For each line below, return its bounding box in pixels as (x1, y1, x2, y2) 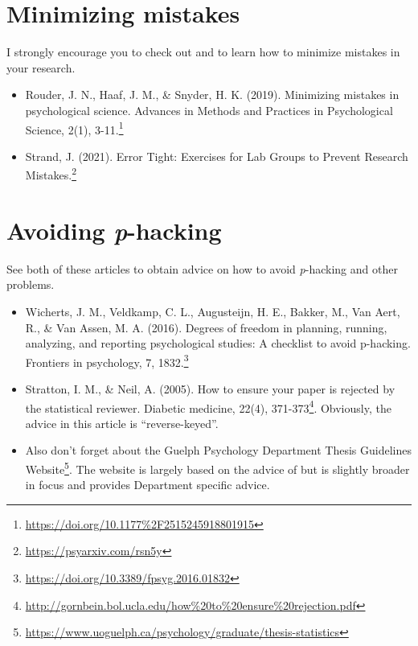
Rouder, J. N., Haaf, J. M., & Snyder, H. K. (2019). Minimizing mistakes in (25, 86, 400, 103)
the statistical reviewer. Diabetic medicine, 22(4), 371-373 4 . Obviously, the (25, 397, 391, 416)
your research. (6, 59, 76, 76)
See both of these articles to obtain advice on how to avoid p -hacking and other (6, 260, 398, 277)
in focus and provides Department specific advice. (25, 476, 270, 493)
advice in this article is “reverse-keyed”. (25, 414, 219, 431)
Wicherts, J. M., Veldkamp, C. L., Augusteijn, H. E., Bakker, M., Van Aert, (25, 302, 400, 319)
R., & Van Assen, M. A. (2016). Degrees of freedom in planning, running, (25, 319, 387, 335)
